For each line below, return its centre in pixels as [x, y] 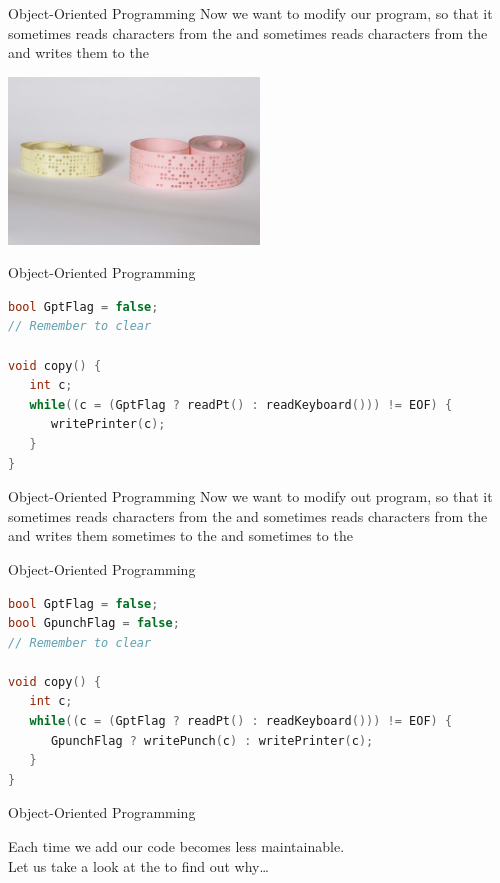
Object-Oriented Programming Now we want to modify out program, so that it [250, 496]
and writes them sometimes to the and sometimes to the [180, 535]
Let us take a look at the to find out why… [138, 865]
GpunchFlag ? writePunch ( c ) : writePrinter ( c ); [212, 740]
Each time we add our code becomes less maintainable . [176, 846]
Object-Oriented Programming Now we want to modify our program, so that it [250, 13]
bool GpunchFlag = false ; [94, 623]
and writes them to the [78, 52]
